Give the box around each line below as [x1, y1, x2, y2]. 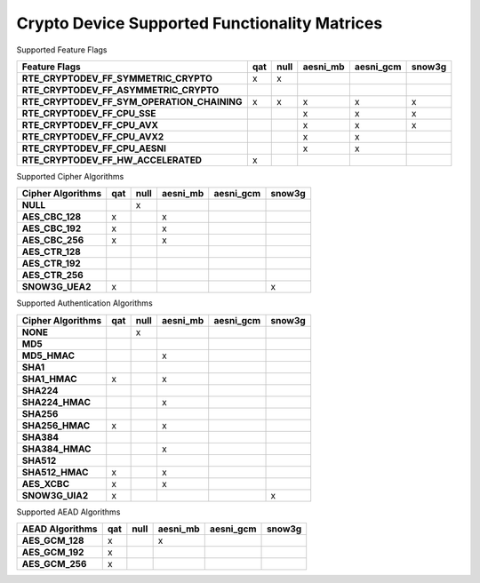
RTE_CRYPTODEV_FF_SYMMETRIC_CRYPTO [21, 72, 213, 84]
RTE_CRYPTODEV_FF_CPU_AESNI [21, 142, 166, 155]
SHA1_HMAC [21, 372, 77, 385]
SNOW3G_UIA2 [21, 489, 89, 501]
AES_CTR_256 [21, 269, 84, 282]
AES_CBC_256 [21, 234, 84, 246]
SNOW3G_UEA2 [21, 281, 92, 293]
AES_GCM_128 [21, 534, 84, 547]
